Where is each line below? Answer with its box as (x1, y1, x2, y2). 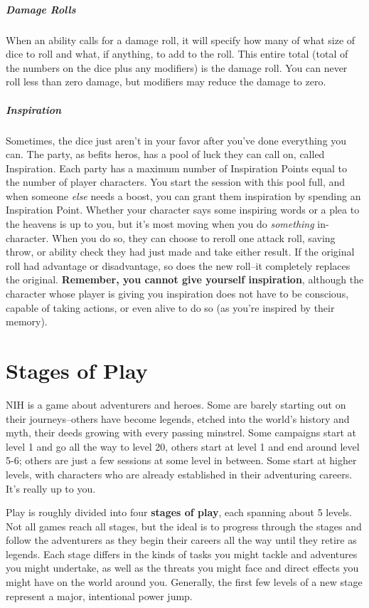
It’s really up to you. (6, 481, 96, 496)
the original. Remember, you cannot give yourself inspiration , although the (6, 272, 364, 287)
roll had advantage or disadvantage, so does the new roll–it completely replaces (6, 258, 351, 273)
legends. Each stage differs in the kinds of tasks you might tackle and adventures (6, 546, 358, 561)
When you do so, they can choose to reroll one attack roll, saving (52, 230, 336, 245)
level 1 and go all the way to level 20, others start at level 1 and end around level (6, 439, 360, 454)
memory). (6, 314, 48, 329)
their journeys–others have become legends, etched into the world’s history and (6, 411, 350, 426)
